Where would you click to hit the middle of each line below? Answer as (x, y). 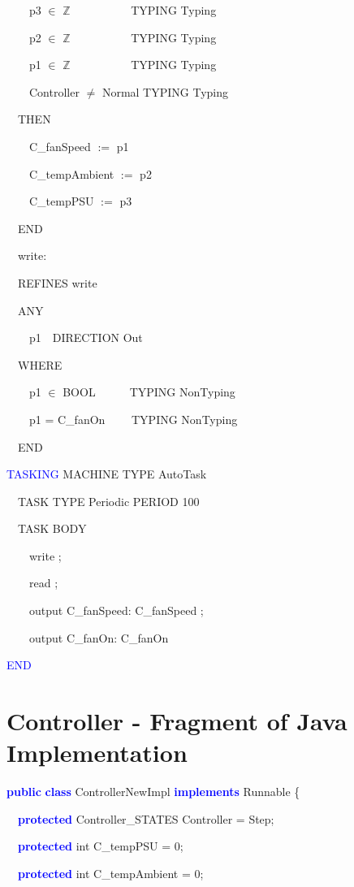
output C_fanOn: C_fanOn (99, 637)
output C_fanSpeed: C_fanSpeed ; (116, 610)
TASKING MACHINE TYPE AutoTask (107, 474)
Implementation (97, 753)
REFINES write (57, 282)
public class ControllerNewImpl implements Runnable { (153, 792)
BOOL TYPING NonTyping (149, 392)
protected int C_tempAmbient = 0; (111, 873)
